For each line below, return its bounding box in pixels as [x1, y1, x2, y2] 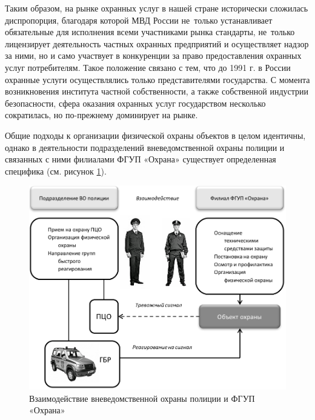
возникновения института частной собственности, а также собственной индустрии [5, 85, 309, 98]
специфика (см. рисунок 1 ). [5, 164, 107, 177]
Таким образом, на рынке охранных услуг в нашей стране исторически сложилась [5, 2, 308, 14]
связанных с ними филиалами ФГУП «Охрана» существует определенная [5, 153, 276, 165]
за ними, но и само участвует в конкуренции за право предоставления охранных [5, 49, 302, 62]
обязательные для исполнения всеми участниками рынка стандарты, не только [5, 25, 295, 38]
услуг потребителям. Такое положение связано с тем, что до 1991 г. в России [5, 61, 291, 73]
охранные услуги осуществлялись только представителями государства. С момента [5, 73, 310, 85]
